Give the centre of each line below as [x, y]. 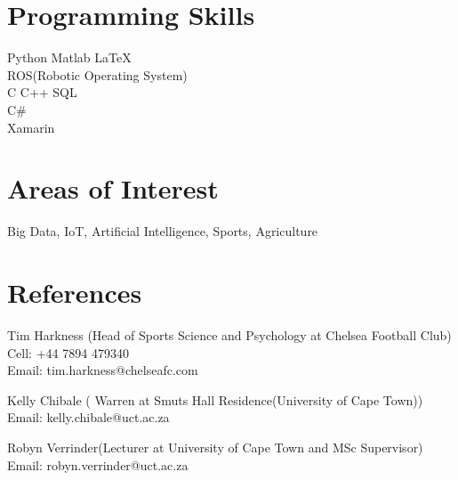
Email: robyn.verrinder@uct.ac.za [98, 464]
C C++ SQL [42, 92]
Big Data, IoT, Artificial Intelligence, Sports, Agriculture [163, 231]
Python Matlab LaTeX [69, 57]
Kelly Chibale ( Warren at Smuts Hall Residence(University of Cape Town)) [215, 399]
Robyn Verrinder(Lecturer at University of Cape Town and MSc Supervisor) [215, 447]
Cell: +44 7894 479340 [68, 352]
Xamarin [31, 127]
